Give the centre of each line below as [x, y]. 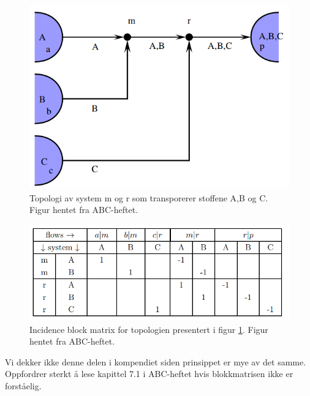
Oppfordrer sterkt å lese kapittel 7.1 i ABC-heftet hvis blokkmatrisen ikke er [149, 374]
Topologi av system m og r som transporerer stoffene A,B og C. [149, 197]
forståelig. [23, 385]
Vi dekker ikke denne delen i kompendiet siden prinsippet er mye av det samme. [156, 361]
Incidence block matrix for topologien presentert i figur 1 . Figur [149, 329]
